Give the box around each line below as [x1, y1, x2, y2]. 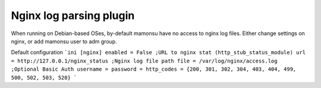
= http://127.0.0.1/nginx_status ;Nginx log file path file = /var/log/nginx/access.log [11, 57, 278, 64]
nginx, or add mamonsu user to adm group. [11, 37, 117, 45]
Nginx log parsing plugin [11, 9, 135, 22]
